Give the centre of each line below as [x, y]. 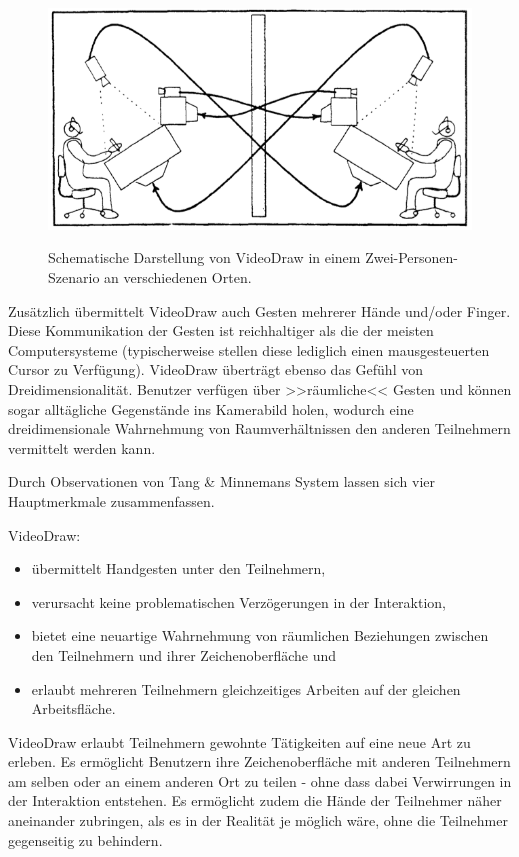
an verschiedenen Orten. [178, 277]
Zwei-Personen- [412, 257]
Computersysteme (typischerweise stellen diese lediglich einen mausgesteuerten [249, 349]
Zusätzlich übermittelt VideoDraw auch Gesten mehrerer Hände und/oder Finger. [259, 310]
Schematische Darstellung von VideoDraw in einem [204, 257]
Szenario [74, 277]
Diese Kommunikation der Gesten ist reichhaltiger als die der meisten [221, 330]
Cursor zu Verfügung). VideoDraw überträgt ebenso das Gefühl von [215, 369]
